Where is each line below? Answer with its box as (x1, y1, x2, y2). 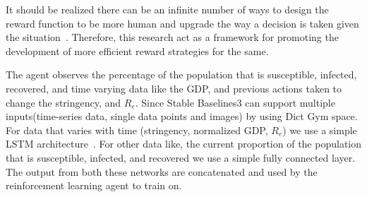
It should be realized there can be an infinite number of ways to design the (6, 2, 329, 16)
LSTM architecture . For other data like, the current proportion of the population (6, 136, 362, 151)
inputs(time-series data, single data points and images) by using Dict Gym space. (6, 109, 358, 124)
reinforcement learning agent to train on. (6, 178, 182, 193)
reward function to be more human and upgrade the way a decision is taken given (6, 16, 359, 30)
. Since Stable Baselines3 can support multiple (135, 95, 335, 109)
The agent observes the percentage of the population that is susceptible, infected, (6, 67, 357, 82)
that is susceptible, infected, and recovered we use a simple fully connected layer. (6, 150, 356, 165)
